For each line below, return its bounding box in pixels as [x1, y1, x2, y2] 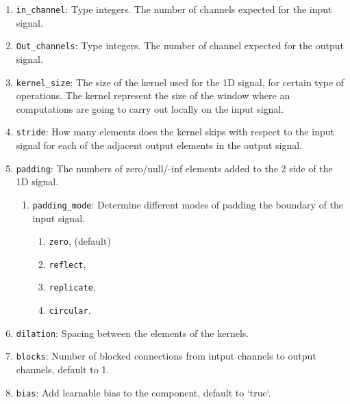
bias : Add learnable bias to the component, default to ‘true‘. [16, 385, 271, 399]
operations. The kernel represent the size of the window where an [16, 88, 290, 103]
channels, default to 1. [16, 362, 110, 377]
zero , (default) [49, 234, 111, 248]
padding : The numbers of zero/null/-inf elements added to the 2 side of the [16, 161, 333, 175]
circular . [49, 303, 91, 317]
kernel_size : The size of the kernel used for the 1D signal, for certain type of [16, 75, 345, 89]
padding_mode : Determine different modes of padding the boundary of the [32, 197, 344, 211]
